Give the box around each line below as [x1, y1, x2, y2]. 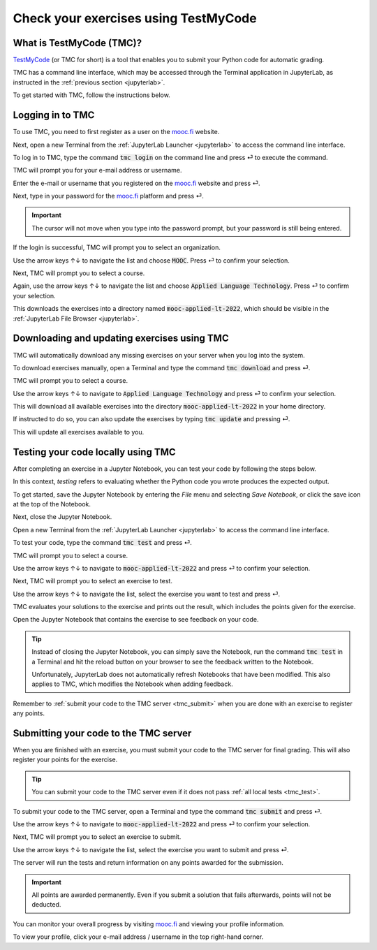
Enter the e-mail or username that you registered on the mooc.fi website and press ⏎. [13, 179, 261, 187]
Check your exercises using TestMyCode [13, 10, 258, 26]
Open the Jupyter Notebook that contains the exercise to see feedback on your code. [13, 615, 259, 624]
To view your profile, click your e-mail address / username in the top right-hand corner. [13, 933, 264, 941]
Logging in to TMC [13, 109, 95, 122]
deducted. [31, 900, 61, 909]
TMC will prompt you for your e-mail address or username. [13, 166, 182, 175]
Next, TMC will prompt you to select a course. [13, 269, 145, 277]
